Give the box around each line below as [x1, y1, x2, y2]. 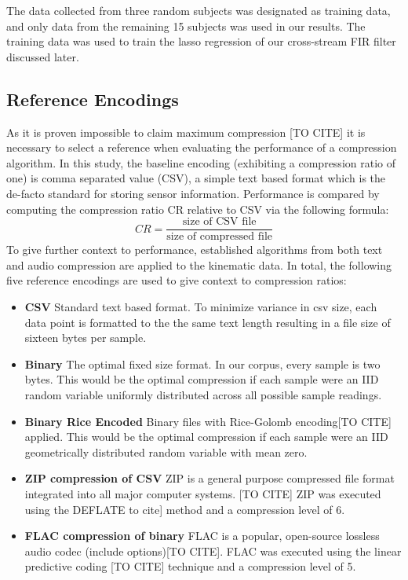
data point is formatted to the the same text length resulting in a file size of [24, 314, 391, 330]
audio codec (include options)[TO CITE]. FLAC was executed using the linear [24, 542, 402, 559]
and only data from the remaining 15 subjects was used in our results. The [6, 17, 366, 34]
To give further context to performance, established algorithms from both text [6, 241, 383, 258]
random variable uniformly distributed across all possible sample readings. [24, 386, 382, 402]
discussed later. [6, 48, 79, 64]
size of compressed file [166, 231, 273, 243]
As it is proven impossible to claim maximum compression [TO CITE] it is [6, 123, 366, 140]
